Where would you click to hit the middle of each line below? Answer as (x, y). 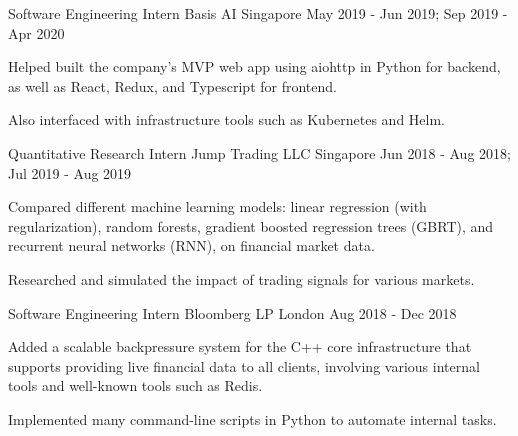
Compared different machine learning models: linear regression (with (217, 206)
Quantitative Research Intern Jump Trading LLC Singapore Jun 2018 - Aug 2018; (259, 152)
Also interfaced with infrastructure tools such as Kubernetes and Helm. (226, 119)
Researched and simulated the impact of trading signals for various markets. (241, 278)
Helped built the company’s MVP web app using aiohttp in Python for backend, (254, 66)
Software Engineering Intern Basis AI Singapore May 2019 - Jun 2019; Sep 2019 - (258, 13)
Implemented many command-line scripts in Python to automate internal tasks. (252, 418)
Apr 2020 (36, 32)
